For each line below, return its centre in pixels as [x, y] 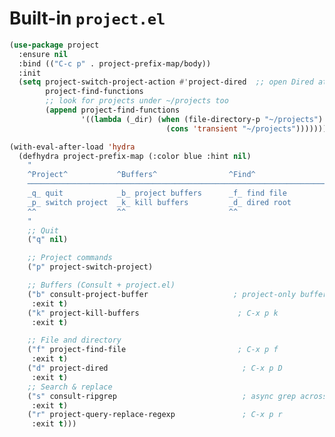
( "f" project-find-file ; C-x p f [153, 350]
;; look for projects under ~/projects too [137, 101]
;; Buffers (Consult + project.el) [101, 285]
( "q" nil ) [48, 240]
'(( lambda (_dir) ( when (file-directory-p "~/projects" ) [202, 119]
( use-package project [54, 45]
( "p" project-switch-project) [90, 267]
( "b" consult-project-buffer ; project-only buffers [179, 294]
